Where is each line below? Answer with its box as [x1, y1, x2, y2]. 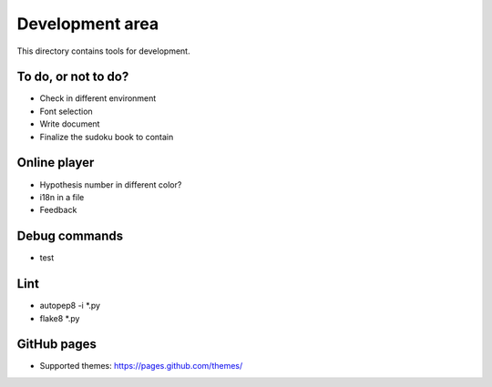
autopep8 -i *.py [39, 300, 100, 311]
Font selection [39, 106, 93, 117]
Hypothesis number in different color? [39, 178, 182, 190]
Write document [39, 118, 100, 129]
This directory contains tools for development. [16, 46, 190, 56]
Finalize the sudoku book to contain [39, 131, 174, 142]
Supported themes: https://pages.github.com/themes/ [39, 361, 243, 372]
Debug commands [16, 229, 124, 244]
